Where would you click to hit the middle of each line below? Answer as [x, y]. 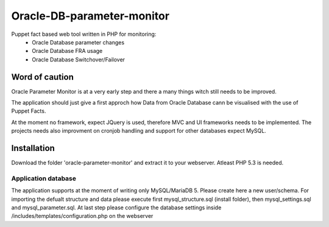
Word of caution [43, 77]
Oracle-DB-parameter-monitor [90, 16]
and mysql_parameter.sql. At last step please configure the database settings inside [116, 208]
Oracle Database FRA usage [67, 51]
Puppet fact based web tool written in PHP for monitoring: [84, 34]
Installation [33, 148]
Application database [44, 178]
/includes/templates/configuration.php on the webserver [82, 216]
